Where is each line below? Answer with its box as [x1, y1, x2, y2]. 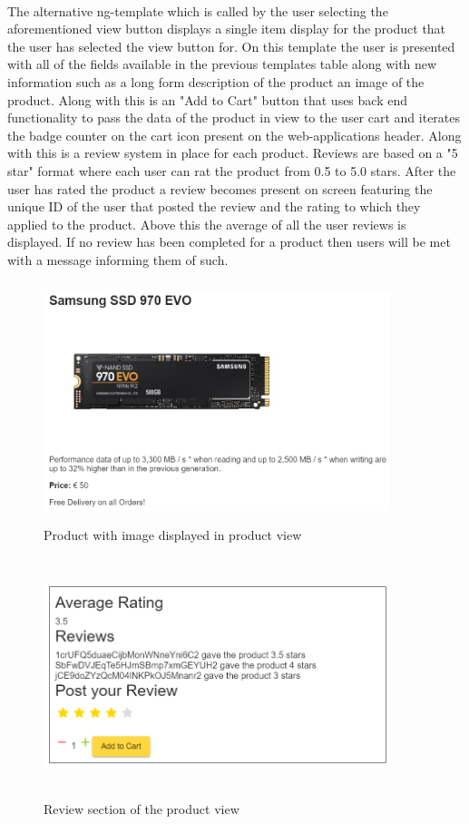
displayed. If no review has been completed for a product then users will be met [7, 232, 451, 251]
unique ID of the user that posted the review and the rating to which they [7, 197, 421, 216]
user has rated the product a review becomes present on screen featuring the [7, 179, 433, 198]
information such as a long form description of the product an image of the [7, 72, 425, 91]
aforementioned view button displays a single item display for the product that [7, 19, 446, 38]
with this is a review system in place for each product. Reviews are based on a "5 [7, 143, 458, 162]
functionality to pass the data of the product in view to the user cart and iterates [7, 108, 461, 127]
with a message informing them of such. [7, 250, 229, 269]
